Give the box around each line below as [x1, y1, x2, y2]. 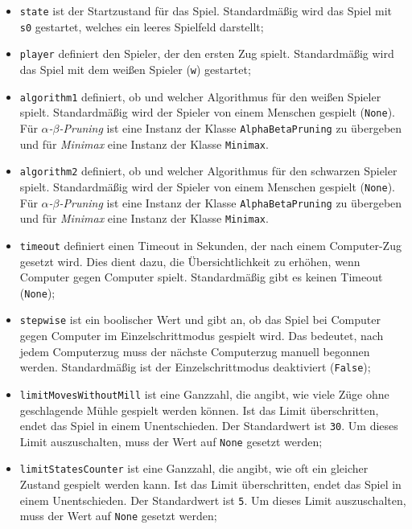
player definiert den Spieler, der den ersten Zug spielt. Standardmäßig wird [19, 45, 394, 62]
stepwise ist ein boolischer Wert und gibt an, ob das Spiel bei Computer [19, 311, 381, 328]
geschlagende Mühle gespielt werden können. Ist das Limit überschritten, [19, 401, 379, 418]
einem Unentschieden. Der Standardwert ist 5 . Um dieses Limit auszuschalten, [19, 491, 406, 508]
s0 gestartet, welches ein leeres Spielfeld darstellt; [19, 18, 264, 35]
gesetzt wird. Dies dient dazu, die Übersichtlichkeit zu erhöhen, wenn [19, 252, 360, 269]
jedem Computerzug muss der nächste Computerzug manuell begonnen [19, 342, 370, 359]
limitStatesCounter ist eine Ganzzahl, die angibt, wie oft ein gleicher [19, 460, 369, 477]
